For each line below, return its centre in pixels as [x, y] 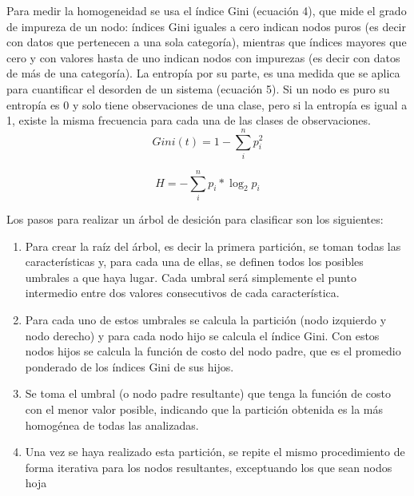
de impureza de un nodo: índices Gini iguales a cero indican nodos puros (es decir [206, 26]
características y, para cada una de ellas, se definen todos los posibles [194, 262]
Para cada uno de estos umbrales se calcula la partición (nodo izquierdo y [206, 319]
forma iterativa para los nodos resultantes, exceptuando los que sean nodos [209, 467]
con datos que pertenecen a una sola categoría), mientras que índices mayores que [207, 42]
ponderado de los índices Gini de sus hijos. [129, 366]
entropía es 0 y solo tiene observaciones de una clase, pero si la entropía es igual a [207, 104]
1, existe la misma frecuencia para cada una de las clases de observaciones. [189, 120]
